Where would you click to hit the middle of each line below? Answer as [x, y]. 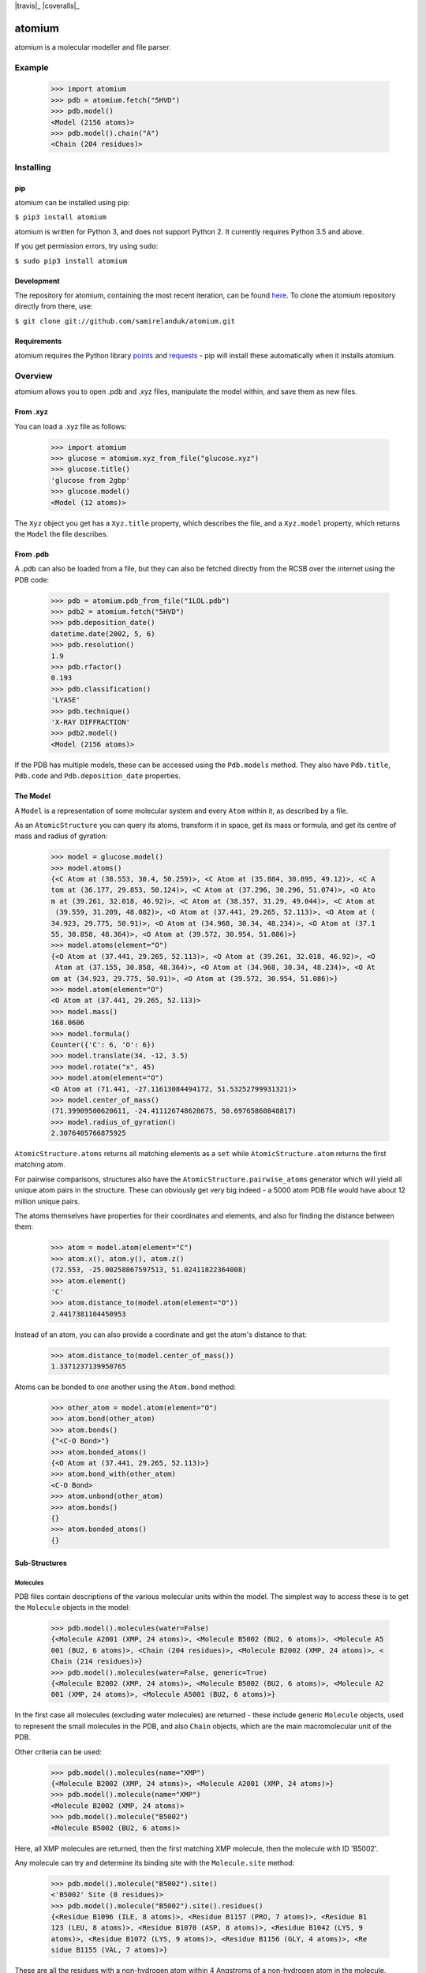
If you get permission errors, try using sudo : [86, 246]
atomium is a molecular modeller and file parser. [93, 47]
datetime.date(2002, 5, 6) [103, 634]
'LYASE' [65, 700]
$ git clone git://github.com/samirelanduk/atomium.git [125, 321]
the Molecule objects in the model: [73, 1608]
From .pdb [32, 554]
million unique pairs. [47, 1201]
